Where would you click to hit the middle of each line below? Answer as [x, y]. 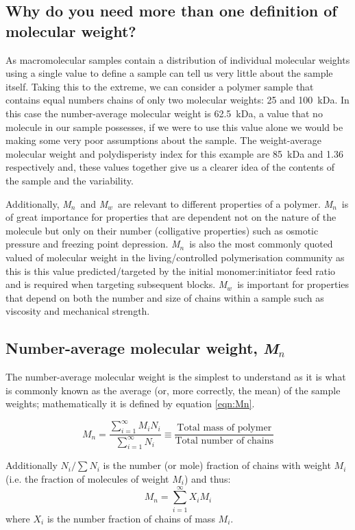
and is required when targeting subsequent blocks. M [117, 284]
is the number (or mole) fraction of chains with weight [217, 465]
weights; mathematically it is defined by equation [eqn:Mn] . [130, 403]
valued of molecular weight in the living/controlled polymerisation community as [175, 257]
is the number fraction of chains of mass [131, 518]
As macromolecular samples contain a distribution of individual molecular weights [178, 59]
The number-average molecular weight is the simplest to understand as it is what [176, 377]
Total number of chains [224, 441]
